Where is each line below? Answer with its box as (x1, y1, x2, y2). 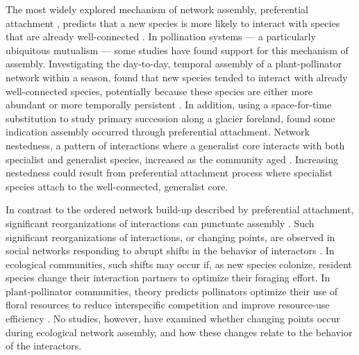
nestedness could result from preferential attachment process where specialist (6, 165, 333, 180)
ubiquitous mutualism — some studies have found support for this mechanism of (6, 42, 349, 57)
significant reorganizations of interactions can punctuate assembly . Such (6, 215, 315, 230)
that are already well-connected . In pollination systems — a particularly (6, 29, 316, 44)
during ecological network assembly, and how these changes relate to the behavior (6, 324, 353, 339)
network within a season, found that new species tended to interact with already (6, 69, 348, 84)
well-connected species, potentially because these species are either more (6, 83, 312, 98)
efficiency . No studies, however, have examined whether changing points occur (6, 311, 340, 326)
